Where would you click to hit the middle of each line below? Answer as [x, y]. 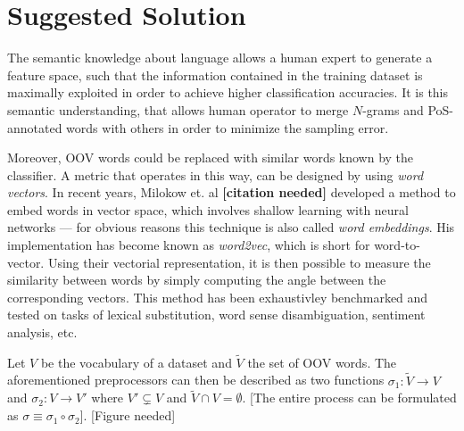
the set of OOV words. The [322, 362]
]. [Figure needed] [128, 415]
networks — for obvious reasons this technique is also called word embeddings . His [231, 227]
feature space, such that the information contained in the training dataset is [215, 75]
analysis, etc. [42, 332]
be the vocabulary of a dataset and [136, 362]
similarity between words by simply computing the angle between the [197, 280]
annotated [35, 127]
